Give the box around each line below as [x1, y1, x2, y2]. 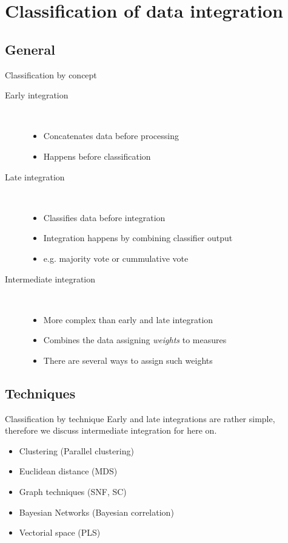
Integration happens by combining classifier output [43, 231, 233, 244]
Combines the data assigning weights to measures [43, 333, 227, 346]
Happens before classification [43, 149, 151, 162]
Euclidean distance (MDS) [19, 465, 118, 477]
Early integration [5, 89, 69, 101]
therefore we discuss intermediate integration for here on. [5, 424, 217, 437]
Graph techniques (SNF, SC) [19, 485, 127, 498]
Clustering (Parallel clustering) [19, 444, 134, 457]
